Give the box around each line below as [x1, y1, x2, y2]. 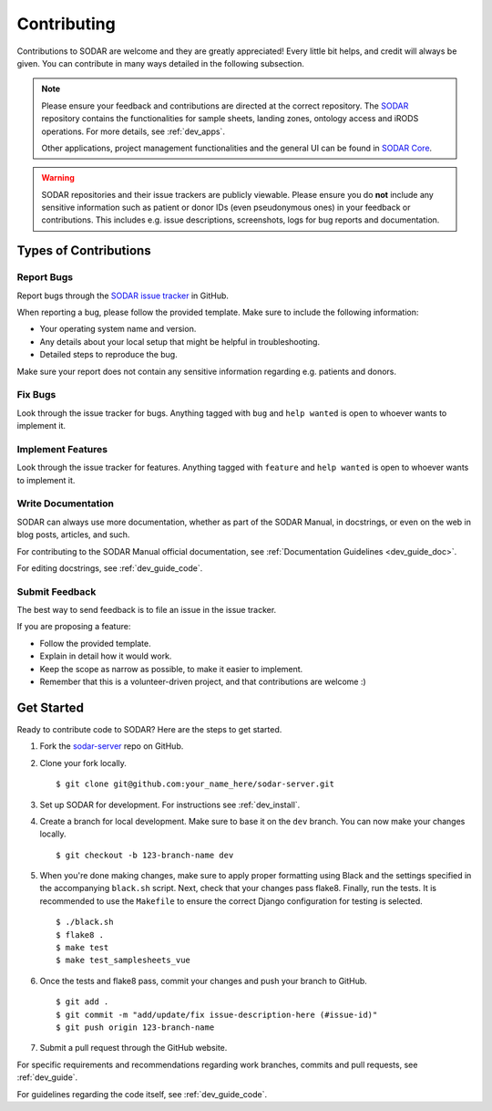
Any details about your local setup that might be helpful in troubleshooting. [39, 336, 321, 347]
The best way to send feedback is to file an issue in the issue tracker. [16, 605, 277, 616]
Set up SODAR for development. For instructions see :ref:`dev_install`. [39, 799, 301, 810]
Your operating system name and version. [39, 324, 197, 335]
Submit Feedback [16, 585, 97, 597]
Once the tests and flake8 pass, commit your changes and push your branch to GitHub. [39, 975, 368, 986]
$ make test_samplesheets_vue [56, 955, 191, 966]
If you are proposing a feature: [16, 621, 131, 632]
